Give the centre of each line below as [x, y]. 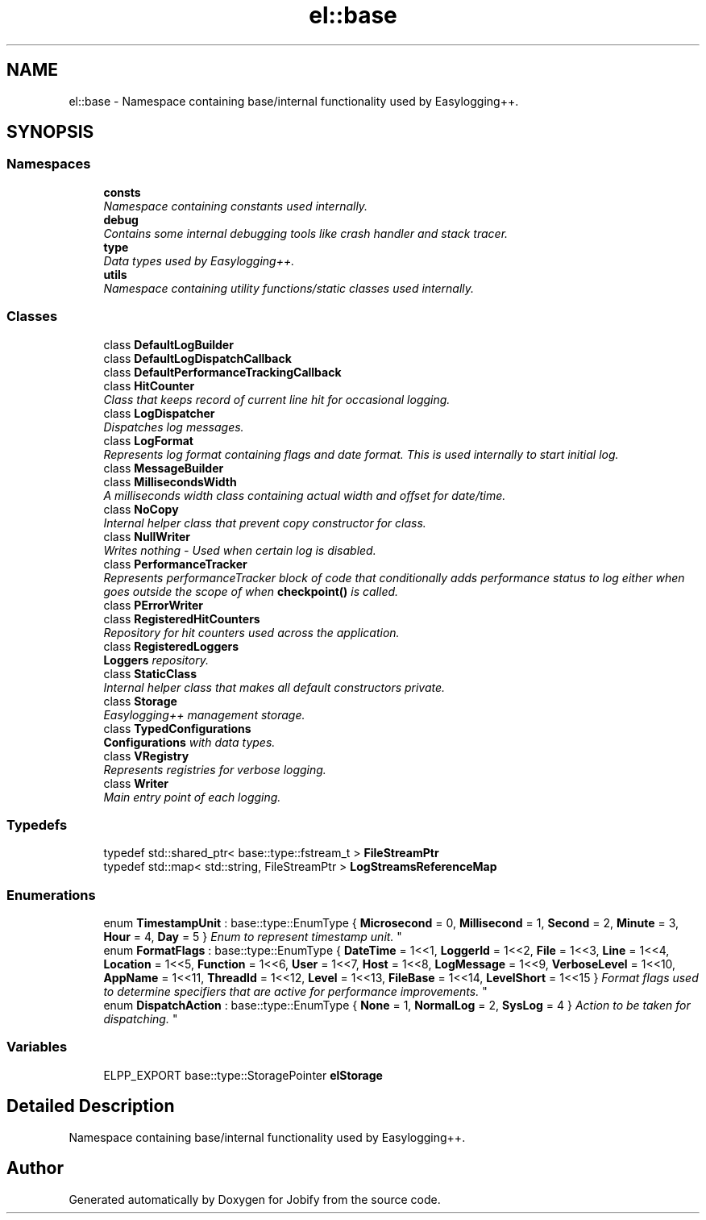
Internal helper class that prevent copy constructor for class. [265, 523]
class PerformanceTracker [175, 564]
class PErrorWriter [154, 605]
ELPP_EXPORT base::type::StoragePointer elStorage [243, 1075]
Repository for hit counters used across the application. [251, 632]
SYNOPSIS [50, 132]
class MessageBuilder [164, 468]
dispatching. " [141, 1019]
